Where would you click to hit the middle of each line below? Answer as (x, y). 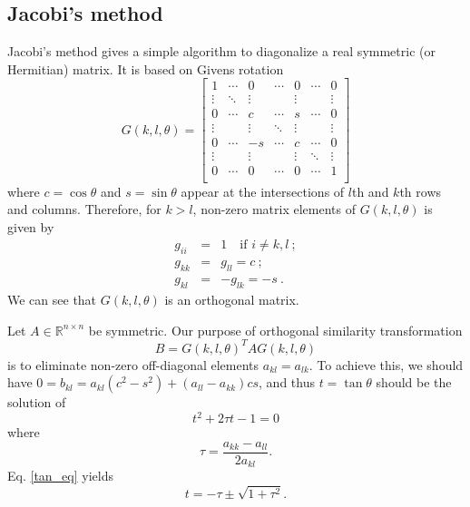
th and (370, 191)
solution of (37, 402)
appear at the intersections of (263, 191)
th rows (421, 191)
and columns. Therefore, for (84, 209)
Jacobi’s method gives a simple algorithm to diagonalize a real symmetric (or (221, 51)
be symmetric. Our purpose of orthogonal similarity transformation (275, 330)
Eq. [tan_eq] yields (60, 476)
